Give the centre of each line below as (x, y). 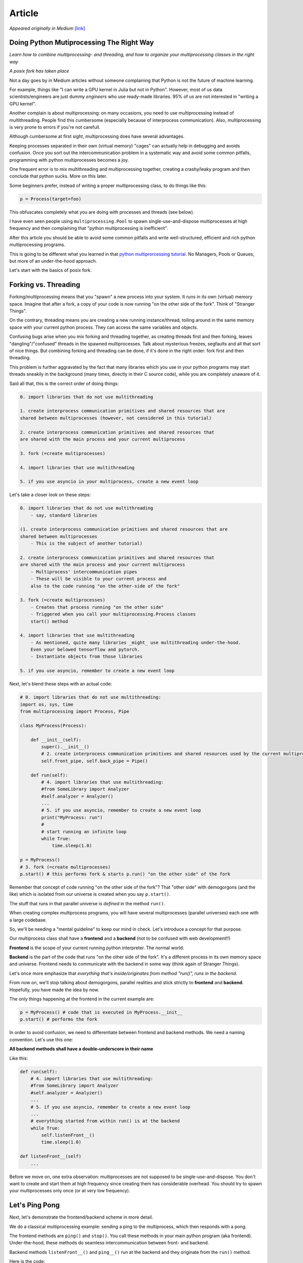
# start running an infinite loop (84, 832)
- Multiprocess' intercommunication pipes (84, 572)
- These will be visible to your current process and (98, 579)
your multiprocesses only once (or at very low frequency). (70, 1191)
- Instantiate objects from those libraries (87, 657)
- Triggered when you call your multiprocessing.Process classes (113, 614)
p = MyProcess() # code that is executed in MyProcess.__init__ (101, 1012)
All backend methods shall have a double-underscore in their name (81, 1049)
